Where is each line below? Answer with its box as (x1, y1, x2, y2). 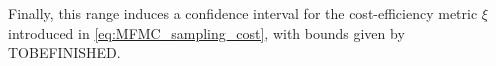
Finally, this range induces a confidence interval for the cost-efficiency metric (8, 3, 478, 23)
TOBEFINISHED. (8, 42, 121, 63)
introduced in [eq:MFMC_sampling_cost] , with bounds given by (8, 22, 405, 43)
